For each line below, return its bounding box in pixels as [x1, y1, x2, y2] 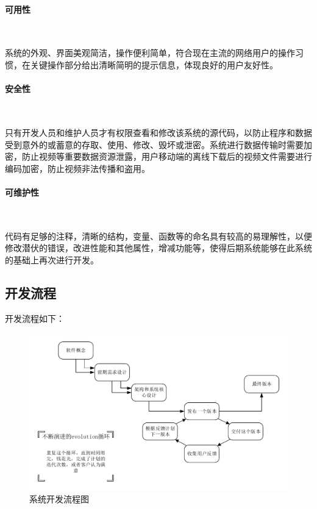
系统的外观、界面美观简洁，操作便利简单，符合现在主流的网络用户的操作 [5, 46, 295, 59]
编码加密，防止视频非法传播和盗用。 [5, 162, 150, 174]
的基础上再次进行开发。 [5, 253, 99, 266]
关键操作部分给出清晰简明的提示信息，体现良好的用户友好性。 [30, 58, 278, 71]
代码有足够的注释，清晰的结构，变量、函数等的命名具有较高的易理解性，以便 [5, 229, 312, 242]
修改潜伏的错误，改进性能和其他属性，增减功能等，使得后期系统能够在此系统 [5, 241, 312, 254]
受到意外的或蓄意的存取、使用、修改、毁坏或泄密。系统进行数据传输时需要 [5, 138, 304, 151]
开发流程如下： [5, 311, 65, 324]
